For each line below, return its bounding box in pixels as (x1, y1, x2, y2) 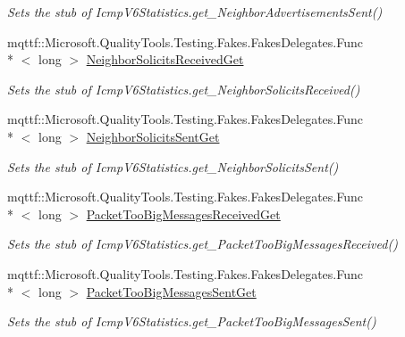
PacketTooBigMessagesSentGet (86, 282, 257, 300)
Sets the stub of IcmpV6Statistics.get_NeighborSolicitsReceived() (7, 79, 360, 98)
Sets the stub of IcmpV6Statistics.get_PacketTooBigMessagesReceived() (7, 234, 398, 253)
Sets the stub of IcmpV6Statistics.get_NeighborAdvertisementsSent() (7, 3, 383, 21)
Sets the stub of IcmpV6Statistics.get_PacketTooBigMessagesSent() (7, 312, 376, 331)
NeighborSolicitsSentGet (86, 127, 220, 145)
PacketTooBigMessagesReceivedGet (86, 204, 281, 223)
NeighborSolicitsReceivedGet (86, 50, 244, 69)
